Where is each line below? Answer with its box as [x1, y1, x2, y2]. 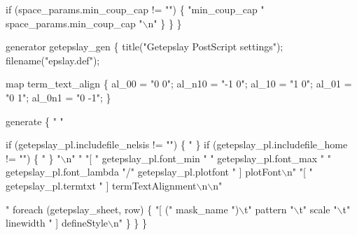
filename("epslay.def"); [6, 52, 100, 67]
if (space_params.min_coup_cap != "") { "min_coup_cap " [6, 2, 265, 16]
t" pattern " [244, 201, 294, 216]
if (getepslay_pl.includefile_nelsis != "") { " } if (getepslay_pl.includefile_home [6, 137, 348, 152]
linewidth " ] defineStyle [6, 215, 108, 230]
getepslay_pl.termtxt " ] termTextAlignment [6, 178, 197, 192]
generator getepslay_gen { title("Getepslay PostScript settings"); [6, 39, 283, 54]
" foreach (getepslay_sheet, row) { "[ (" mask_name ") [6, 201, 239, 216]
